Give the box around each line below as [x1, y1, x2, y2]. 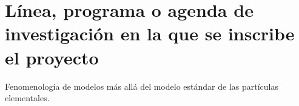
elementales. [5, 92, 50, 104]
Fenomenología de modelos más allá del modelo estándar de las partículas [5, 79, 278, 92]
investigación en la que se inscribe [5, 21, 295, 46]
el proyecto [5, 45, 99, 69]
